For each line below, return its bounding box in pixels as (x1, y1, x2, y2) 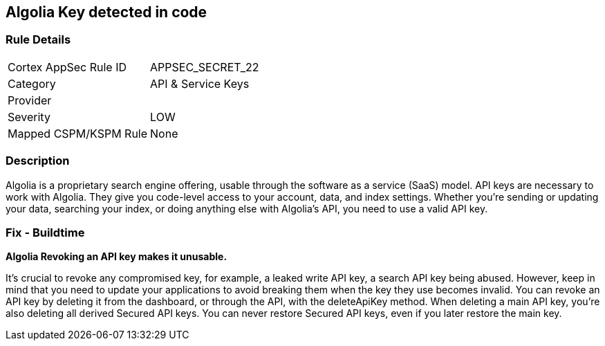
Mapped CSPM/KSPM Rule (8, 126, 148, 140)
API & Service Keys (150, 76, 250, 91)
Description (6, 154, 70, 168)
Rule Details (6, 33, 71, 47)
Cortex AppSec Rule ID (8, 60, 127, 74)
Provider (8, 93, 52, 107)
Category (8, 76, 56, 91)
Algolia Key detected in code (6, 3, 207, 21)
